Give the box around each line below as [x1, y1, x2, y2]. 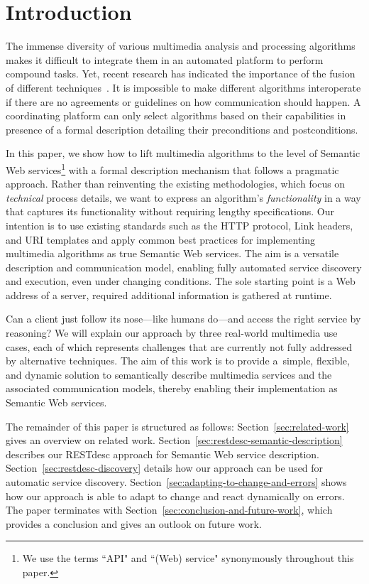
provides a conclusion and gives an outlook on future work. [6, 516, 262, 531]
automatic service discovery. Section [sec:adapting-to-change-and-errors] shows [6, 475, 347, 489]
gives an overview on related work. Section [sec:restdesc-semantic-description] [6, 433, 343, 448]
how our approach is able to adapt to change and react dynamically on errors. [6, 488, 345, 503]
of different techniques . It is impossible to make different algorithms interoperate [6, 80, 361, 94]
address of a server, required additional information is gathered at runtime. [6, 287, 332, 302]
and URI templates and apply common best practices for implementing [6, 232, 316, 247]
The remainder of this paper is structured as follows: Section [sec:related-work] [6, 418, 349, 433]
